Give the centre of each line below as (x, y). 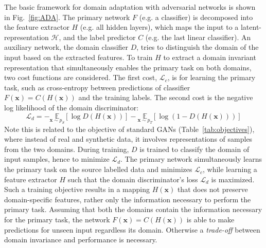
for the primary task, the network (57, 220)
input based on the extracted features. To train (78, 57)
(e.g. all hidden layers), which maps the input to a (159, 27)
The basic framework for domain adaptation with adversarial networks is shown (130, 7)
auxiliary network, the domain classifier (66, 47)
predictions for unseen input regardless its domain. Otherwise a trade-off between (132, 229)
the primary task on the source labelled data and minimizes (98, 169)
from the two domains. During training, (67, 149)
